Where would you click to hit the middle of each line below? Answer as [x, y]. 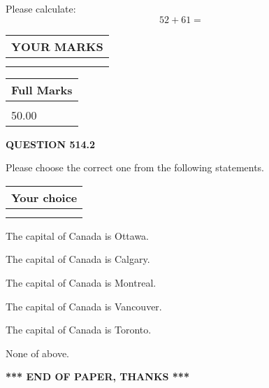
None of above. [37, 353]
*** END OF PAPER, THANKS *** [97, 376]
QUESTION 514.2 [51, 144]
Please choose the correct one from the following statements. [135, 167]
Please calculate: [41, 8]
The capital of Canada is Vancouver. [84, 306]
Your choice [44, 197]
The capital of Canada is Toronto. [79, 330]
